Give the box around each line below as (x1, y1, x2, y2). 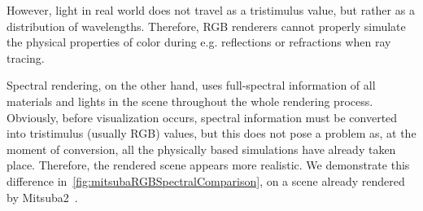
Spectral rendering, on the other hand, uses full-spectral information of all (7, 77, 376, 94)
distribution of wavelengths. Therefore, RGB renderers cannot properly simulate (7, 17, 406, 34)
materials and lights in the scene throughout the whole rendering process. (7, 92, 373, 109)
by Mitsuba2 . (7, 188, 78, 205)
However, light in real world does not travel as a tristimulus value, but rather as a (7, 2, 415, 18)
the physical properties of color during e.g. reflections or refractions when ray (7, 33, 391, 51)
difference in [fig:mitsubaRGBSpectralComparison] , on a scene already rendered (7, 172, 405, 189)
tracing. (7, 49, 45, 66)
